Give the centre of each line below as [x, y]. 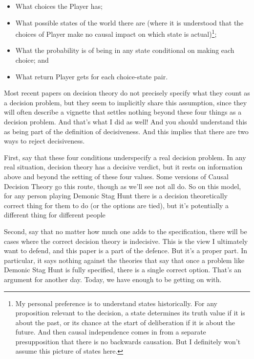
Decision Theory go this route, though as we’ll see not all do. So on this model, [123, 186]
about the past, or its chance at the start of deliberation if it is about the [125, 322]
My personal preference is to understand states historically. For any [116, 303]
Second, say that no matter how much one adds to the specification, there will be [126, 231]
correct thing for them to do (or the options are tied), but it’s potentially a [116, 205]
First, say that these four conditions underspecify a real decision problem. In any [125, 157]
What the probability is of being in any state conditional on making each [125, 50]
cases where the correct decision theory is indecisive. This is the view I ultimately [126, 241]
